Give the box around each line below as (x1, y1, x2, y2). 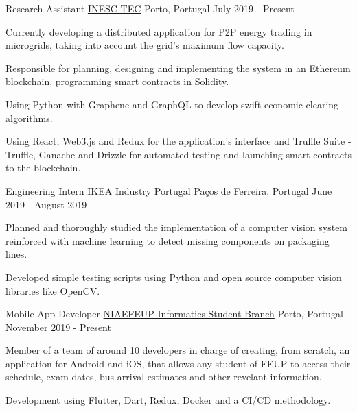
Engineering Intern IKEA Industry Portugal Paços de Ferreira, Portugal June (5, 183, 332, 197)
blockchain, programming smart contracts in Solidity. (5, 74, 229, 88)
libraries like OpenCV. (5, 283, 100, 298)
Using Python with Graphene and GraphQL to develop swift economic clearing (5, 97, 339, 111)
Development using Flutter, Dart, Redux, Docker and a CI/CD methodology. (5, 393, 331, 407)
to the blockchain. (5, 160, 81, 175)
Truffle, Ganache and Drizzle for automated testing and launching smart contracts (5, 147, 352, 161)
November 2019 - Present (5, 319, 111, 334)
